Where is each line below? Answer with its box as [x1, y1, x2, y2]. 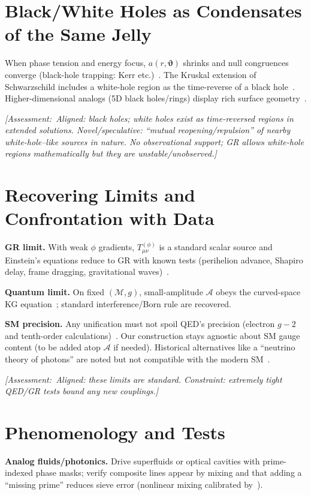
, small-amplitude [139, 286, 203, 298]
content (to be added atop [5, 341, 101, 353]
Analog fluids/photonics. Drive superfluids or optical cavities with [5, 454, 260, 467]
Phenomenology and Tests [5, 419, 225, 444]
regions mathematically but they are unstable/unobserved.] [5, 147, 217, 160]
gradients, [98, 241, 135, 253]
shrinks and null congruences [183, 56, 289, 69]
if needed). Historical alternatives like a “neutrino [113, 341, 295, 353]
